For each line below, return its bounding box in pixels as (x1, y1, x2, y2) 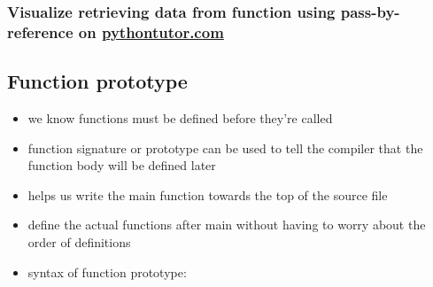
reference (7, 20, 73, 43)
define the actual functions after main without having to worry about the (27, 215, 426, 234)
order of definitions (27, 232, 131, 251)
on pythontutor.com (78, 20, 224, 43)
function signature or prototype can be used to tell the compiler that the (27, 138, 423, 157)
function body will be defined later (27, 156, 216, 175)
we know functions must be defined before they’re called (27, 108, 333, 127)
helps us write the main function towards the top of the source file (27, 185, 388, 204)
